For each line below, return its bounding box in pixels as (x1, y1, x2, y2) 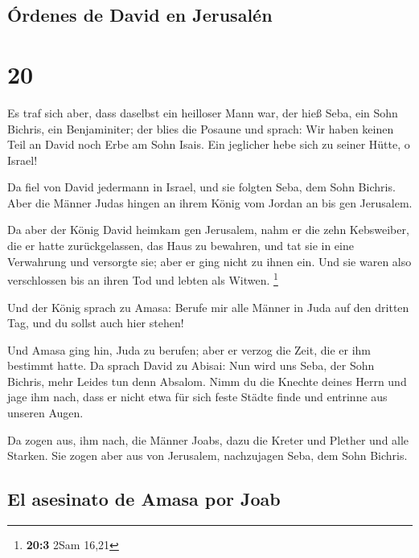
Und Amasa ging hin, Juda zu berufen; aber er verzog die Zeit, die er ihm (7, 341, 371, 358)
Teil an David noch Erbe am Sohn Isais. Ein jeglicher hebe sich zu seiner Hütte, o (7, 136, 410, 153)
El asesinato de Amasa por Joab (7, 486, 281, 511)
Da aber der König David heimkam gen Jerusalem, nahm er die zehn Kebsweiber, (7, 221, 409, 238)
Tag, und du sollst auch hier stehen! (7, 314, 184, 331)
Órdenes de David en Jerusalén (7, 2, 273, 27)
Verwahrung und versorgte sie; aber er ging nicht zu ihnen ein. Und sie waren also (7, 252, 412, 269)
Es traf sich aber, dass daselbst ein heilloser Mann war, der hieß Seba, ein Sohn (7, 104, 398, 121)
